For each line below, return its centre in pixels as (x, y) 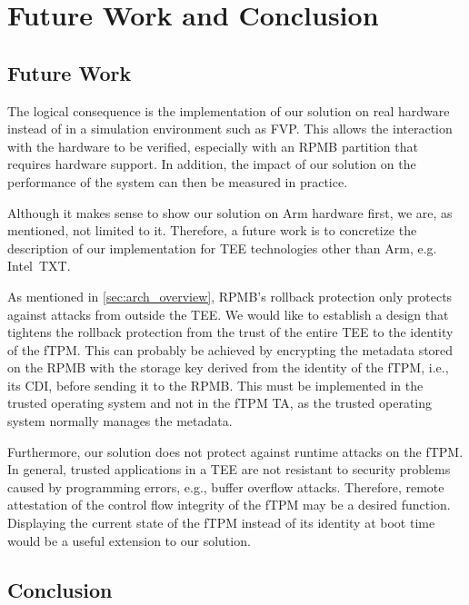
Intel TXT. (39, 266)
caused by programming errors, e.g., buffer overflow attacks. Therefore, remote (226, 486)
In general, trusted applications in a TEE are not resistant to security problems (229, 469)
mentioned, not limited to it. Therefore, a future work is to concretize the (212, 230)
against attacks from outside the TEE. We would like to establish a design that (228, 314)
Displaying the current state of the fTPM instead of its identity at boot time (221, 523)
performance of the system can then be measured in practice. (178, 181)
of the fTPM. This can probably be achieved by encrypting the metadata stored (230, 349)
